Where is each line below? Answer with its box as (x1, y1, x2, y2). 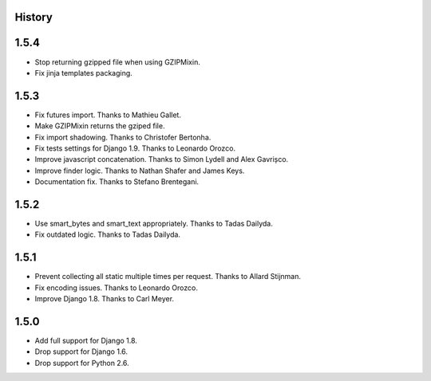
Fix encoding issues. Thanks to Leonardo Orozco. (34, 283, 199, 293)
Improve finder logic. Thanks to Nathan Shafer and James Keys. (34, 166, 245, 175)
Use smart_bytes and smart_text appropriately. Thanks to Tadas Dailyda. (34, 219, 273, 229)
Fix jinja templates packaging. (34, 68, 133, 77)
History (14, 10, 53, 24)
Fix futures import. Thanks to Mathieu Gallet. (34, 110, 181, 120)
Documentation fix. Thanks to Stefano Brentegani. (34, 177, 200, 187)
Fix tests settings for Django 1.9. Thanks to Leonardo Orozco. (34, 143, 235, 153)
